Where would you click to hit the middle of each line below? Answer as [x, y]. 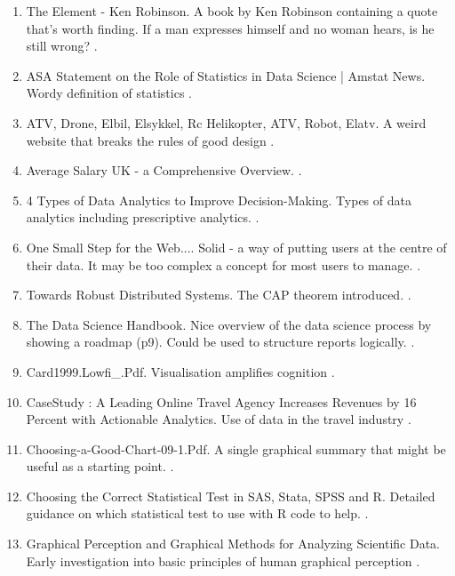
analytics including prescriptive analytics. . [143, 217]
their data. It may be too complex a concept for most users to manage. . [224, 264]
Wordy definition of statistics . [109, 93]
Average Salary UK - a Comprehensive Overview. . [164, 170]
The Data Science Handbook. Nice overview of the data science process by [229, 324]
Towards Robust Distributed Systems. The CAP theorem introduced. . [219, 295]
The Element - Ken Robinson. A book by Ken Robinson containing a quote [232, 11]
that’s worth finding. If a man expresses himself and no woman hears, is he [230, 28]
